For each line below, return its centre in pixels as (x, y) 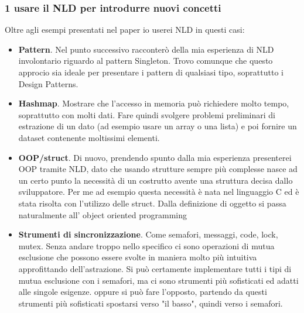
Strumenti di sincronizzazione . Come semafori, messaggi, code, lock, (148, 234)
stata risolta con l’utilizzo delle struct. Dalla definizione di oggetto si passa (152, 203)
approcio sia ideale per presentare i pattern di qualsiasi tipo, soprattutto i (151, 72)
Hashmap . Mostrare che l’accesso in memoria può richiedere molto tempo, (154, 103)
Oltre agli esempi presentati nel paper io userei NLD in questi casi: (125, 30)
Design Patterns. (48, 83)
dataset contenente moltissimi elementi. (89, 137)
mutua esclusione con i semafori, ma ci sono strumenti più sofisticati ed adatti (158, 280)
